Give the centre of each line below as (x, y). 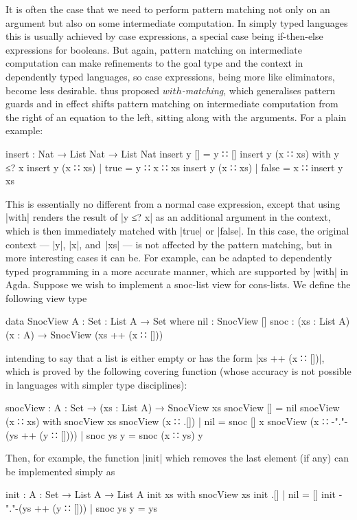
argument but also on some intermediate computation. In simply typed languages (177, 22)
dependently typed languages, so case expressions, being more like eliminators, (170, 76)
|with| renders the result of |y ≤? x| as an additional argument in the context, (168, 217)
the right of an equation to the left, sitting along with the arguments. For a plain (176, 117)
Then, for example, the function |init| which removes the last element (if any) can (177, 458)
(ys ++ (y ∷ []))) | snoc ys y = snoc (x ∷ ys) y (104, 434)
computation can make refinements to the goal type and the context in (154, 63)
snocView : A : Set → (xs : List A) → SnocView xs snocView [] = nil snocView (173, 408)
